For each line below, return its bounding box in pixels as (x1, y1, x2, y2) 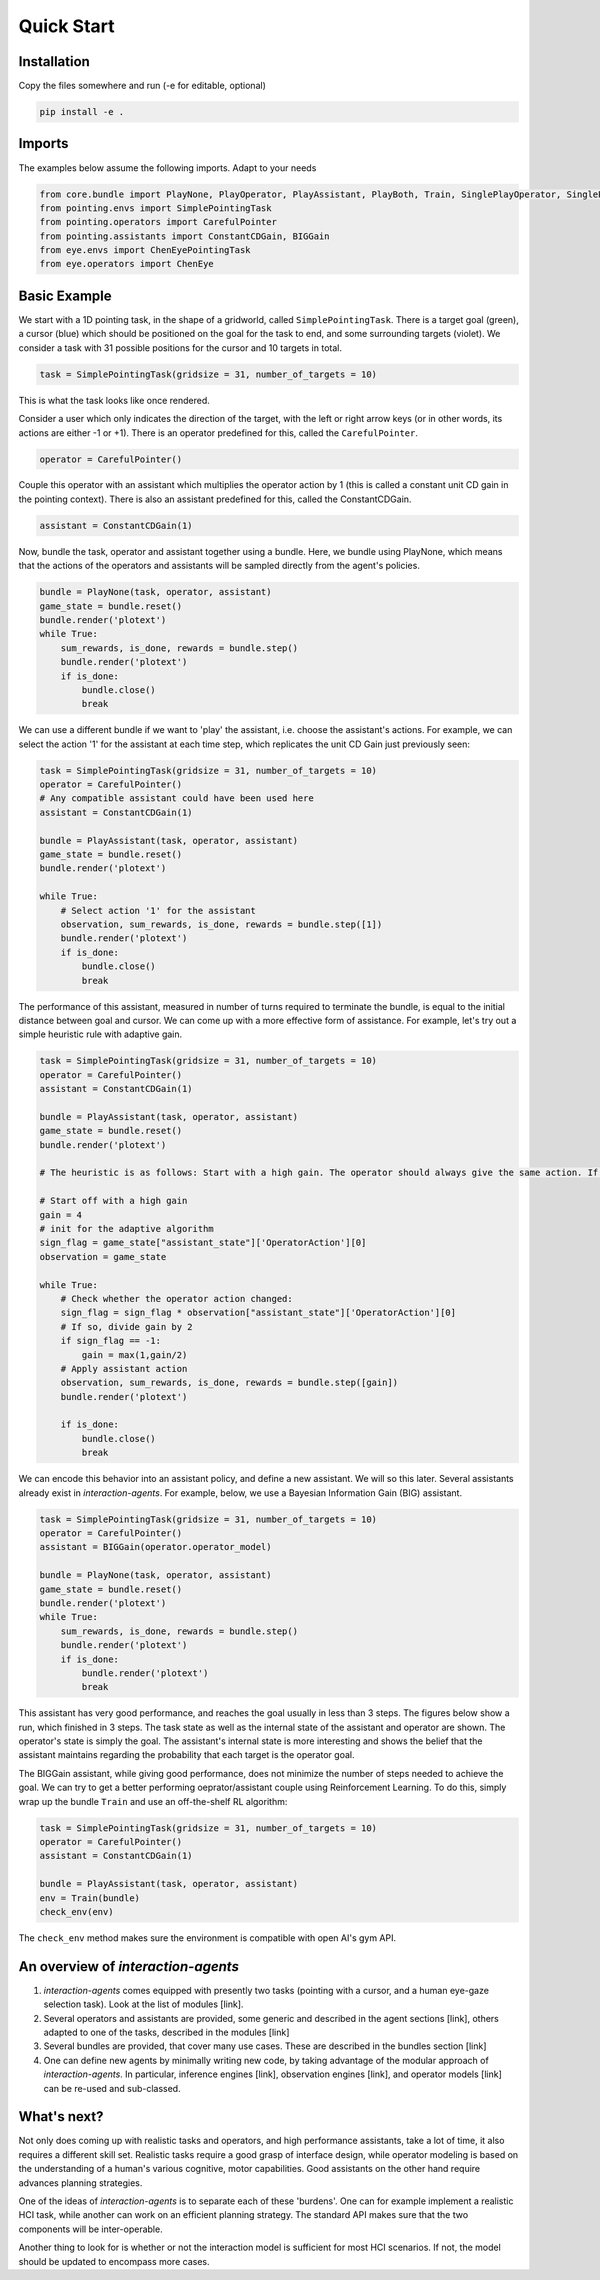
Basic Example (18, 287, 112, 304)
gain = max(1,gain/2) (81, 1349, 188, 1360)
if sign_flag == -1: (60, 1335, 162, 1347)
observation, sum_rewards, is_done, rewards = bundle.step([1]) (60, 919, 383, 930)
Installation (18, 53, 90, 70)
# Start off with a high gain (39, 1195, 188, 1207)
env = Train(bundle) (39, 1892, 140, 1904)
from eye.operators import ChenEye (39, 258, 214, 270)
